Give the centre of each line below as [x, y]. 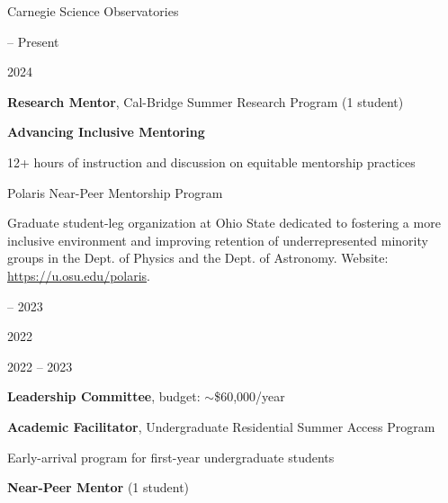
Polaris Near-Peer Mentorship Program [115, 192]
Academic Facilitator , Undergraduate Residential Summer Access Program [221, 426]
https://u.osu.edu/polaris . [79, 275]
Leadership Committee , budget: [104, 396]
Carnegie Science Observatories [93, 11]
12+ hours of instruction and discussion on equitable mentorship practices [211, 162]
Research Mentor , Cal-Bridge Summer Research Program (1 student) [206, 101]
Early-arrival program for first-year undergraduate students [171, 457]
